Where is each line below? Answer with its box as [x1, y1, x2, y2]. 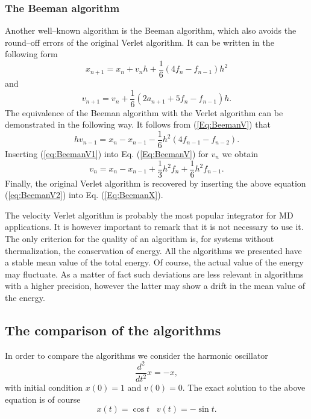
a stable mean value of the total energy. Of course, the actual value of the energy [5, 256, 304, 268]
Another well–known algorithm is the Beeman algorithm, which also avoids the [5, 24, 297, 37]
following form [5, 48, 58, 60]
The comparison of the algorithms [5, 320, 221, 339]
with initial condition [5, 381, 83, 394]
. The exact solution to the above [182, 381, 306, 394]
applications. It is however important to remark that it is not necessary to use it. [5, 220, 304, 233]
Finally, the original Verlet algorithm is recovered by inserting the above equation [5, 176, 306, 189]
